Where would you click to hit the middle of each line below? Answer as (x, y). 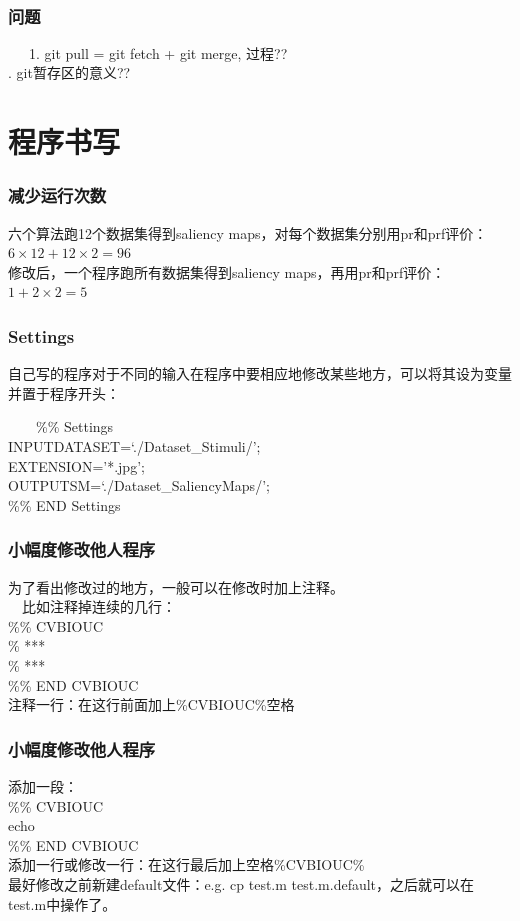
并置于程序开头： (64, 392)
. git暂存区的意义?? (69, 72)
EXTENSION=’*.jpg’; (76, 465)
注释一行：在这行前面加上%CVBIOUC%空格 (151, 704)
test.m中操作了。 (62, 903)
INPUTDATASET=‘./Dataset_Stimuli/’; (134, 445)
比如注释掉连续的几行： (98, 606)
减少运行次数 (57, 195)
